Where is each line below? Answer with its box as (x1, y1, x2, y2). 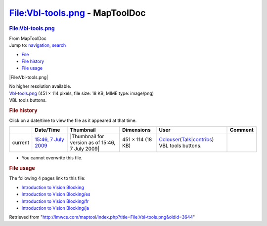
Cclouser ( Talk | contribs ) (159, 136, 214, 143)
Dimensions (122, 126, 151, 133)
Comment (230, 126, 254, 133)
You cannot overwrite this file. (21, 155, 83, 161)
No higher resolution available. (9, 83, 72, 89)
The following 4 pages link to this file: (9, 175, 86, 181)
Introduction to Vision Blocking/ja (21, 205, 89, 211)
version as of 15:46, (70, 139, 116, 146)
